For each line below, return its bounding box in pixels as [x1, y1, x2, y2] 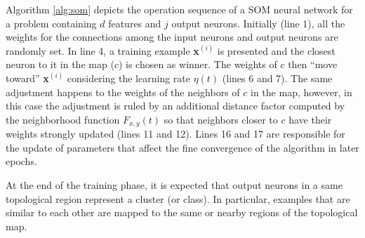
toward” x [6, 70, 49, 85]
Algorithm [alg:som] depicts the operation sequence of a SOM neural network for [6, 2, 353, 16]
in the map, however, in [251, 84, 352, 99]
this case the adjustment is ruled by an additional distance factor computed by [6, 98, 345, 113]
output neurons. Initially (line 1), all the [171, 15, 345, 30]
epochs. [6, 154, 37, 168]
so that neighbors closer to [164, 112, 278, 126]
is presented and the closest [217, 43, 336, 58]
